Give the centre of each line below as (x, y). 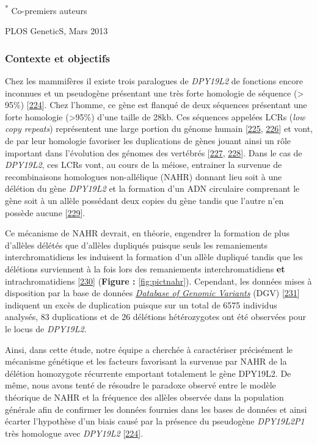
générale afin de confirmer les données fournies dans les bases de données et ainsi (156, 409)
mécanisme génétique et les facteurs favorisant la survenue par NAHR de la (146, 361)
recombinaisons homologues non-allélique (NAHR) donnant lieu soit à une (144, 176)
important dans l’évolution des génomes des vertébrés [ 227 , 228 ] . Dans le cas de (154, 152)
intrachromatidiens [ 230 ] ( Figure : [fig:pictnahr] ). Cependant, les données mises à (158, 281)
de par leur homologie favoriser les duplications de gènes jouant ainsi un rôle (148, 141)
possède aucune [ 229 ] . (45, 212)
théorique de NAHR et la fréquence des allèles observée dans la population (144, 397)
